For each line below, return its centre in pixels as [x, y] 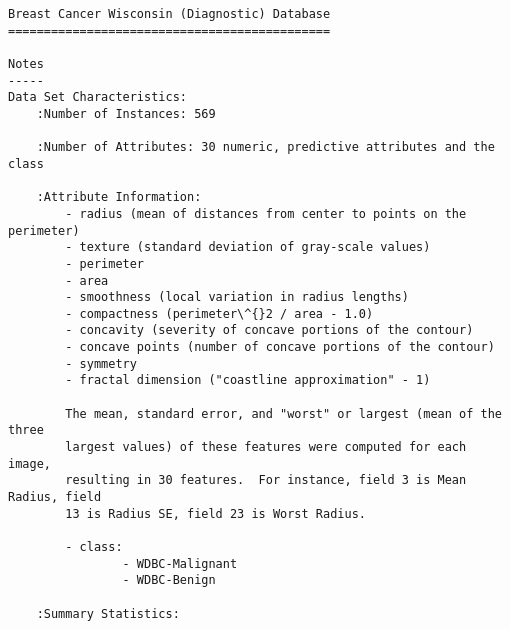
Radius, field [55, 497]
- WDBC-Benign [169, 580]
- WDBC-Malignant [180, 563]
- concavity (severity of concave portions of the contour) [269, 330]
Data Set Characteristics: [97, 97]
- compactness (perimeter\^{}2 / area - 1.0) [219, 313]
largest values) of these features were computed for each [266, 447]
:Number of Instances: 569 [126, 113]
